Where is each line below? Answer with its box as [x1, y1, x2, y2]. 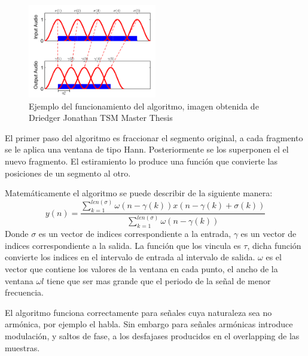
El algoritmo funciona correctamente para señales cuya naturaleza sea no [5, 306, 272, 318]
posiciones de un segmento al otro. [5, 166, 131, 179]
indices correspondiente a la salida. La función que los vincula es [5, 239, 241, 251]
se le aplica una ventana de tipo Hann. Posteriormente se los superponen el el [5, 143, 289, 156]
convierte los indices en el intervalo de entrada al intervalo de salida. [5, 251, 255, 263]
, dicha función [247, 239, 301, 251]
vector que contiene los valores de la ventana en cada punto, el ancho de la [5, 262, 278, 275]
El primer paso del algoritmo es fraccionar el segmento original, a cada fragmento [5, 131, 303, 144]
